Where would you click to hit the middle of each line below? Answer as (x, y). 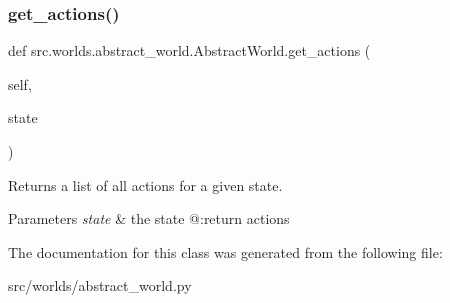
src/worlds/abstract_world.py (100, 285)
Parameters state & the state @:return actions (149, 218)
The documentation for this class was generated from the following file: (225, 251)
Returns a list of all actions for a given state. (145, 184)
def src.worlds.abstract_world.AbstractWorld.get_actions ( (189, 50)
